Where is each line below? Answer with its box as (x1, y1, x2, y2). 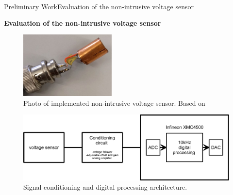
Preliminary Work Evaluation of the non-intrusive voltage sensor (4, 1, 194, 11)
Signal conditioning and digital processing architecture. (23, 182, 187, 192)
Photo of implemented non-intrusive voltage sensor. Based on (23, 97, 205, 108)
